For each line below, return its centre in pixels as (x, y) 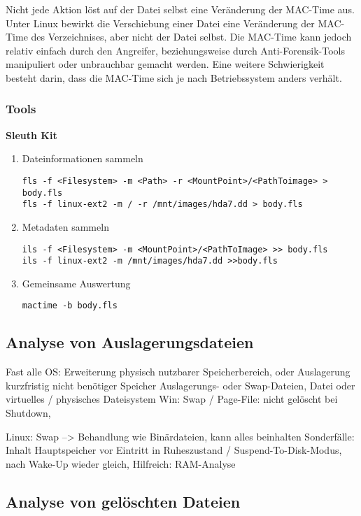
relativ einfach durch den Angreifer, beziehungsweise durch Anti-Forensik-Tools (175, 50)
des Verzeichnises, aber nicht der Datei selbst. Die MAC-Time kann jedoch (191, 37)
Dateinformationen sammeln (83, 158)
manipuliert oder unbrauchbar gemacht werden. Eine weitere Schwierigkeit (165, 64)
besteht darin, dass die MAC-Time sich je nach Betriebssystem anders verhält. (174, 77)
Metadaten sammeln (65, 226)
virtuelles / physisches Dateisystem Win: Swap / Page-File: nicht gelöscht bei (172, 399)
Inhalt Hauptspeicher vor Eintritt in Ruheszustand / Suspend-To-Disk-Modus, (174, 450)
